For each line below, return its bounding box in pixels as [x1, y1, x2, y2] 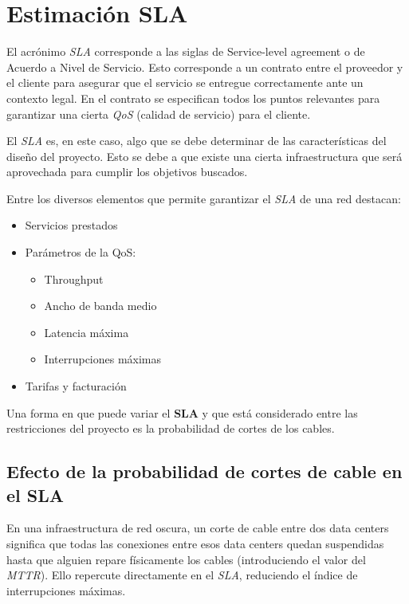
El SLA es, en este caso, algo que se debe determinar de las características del [6, 132, 387, 149]
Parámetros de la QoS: [25, 244, 136, 261]
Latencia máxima [44, 324, 129, 340]
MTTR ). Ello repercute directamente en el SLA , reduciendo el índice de [6, 567, 358, 583]
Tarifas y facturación [25, 378, 127, 394]
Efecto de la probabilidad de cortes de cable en [6, 459, 403, 484]
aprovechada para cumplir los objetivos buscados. [6, 163, 248, 180]
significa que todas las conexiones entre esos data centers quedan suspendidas [6, 535, 384, 551]
